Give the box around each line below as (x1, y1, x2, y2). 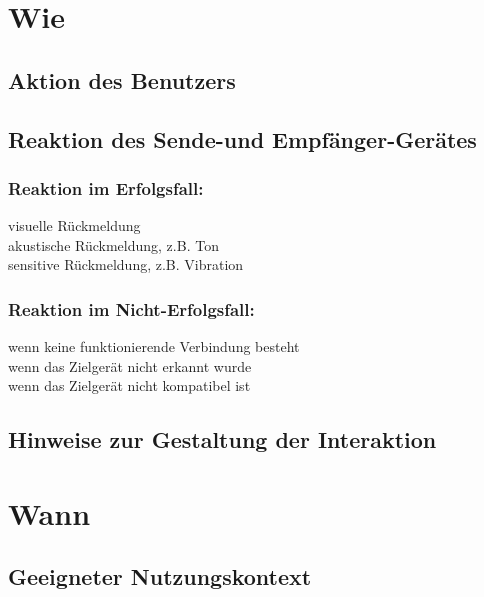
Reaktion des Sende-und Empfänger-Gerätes (8, 123, 477, 154)
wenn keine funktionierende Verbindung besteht (8, 336, 300, 357)
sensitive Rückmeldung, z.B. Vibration (8, 254, 244, 275)
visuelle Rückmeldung (8, 215, 141, 236)
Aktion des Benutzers (8, 64, 236, 95)
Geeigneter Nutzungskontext (8, 561, 312, 592)
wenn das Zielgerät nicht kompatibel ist (8, 375, 251, 396)
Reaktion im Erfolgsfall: (8, 175, 204, 200)
